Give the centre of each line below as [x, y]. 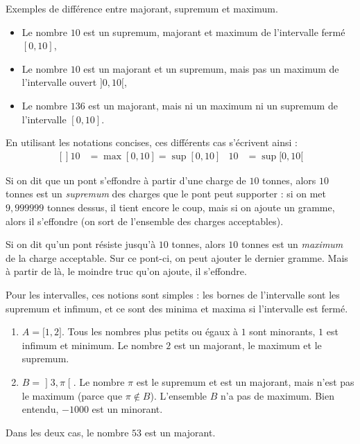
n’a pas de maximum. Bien [277, 395]
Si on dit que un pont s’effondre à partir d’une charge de [126, 180]
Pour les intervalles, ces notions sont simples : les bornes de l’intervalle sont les [173, 294]
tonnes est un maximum [292, 244]
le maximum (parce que [72, 395]
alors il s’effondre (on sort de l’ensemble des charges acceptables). [145, 221]
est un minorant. [127, 409]
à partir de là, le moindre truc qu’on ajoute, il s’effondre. [126, 271]
